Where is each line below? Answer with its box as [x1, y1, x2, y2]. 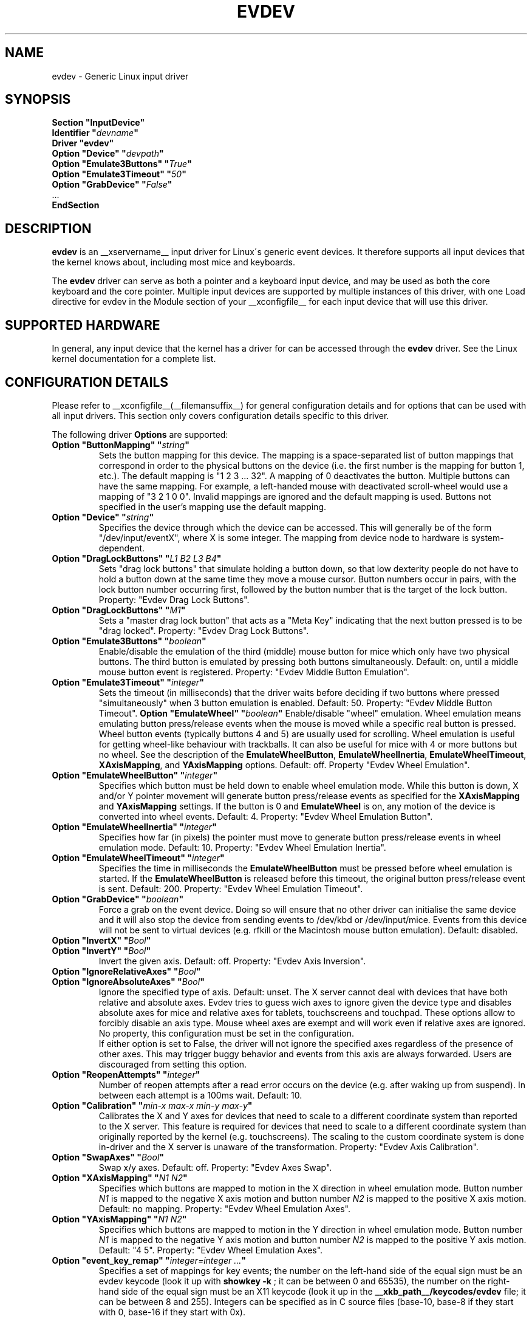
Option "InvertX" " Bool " [52, 935, 151, 946]
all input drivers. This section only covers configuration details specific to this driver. [52, 410, 389, 421]
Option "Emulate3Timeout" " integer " [52, 676, 204, 687]
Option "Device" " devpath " [52, 148, 164, 159]
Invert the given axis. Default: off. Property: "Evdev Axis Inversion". [98, 955, 366, 966]
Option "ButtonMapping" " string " [52, 439, 189, 450]
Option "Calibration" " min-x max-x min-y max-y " [52, 1100, 253, 1111]
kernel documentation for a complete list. [52, 353, 216, 364]
